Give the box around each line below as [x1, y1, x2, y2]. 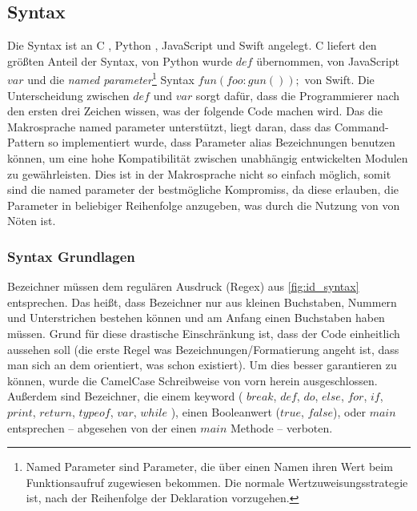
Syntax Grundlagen [7, 246, 135, 266]
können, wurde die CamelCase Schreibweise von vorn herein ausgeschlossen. [7, 372, 378, 388]
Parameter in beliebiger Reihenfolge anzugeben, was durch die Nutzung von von [7, 196, 400, 213]
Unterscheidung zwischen [7, 87, 130, 103]
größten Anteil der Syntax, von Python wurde [7, 52, 233, 69]
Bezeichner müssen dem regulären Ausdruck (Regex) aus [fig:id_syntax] [7, 278, 359, 295]
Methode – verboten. [230, 419, 333, 436]
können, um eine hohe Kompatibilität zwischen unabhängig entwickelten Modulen [7, 150, 408, 167]
